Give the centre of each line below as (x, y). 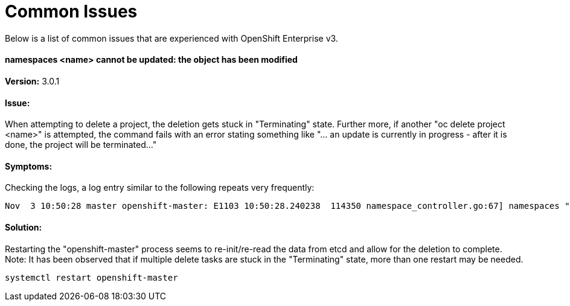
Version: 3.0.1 (32, 81)
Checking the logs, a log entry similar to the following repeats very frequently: (160, 188)
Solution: (24, 228)
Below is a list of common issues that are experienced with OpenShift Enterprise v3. (171, 38)
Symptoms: (29, 166)
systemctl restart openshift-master (91, 277)
